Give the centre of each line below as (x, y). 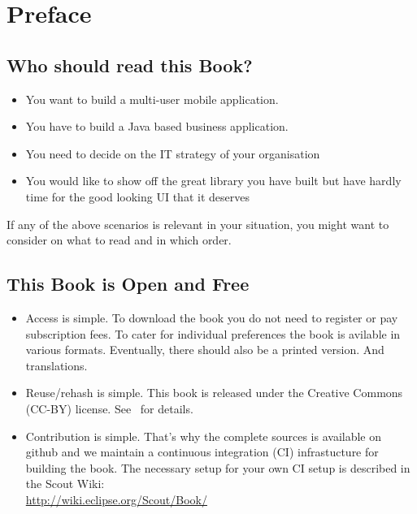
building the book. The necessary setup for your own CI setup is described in (218, 467)
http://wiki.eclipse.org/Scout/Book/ (116, 499)
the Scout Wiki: (65, 484)
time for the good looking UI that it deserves (137, 196)
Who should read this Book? (130, 65)
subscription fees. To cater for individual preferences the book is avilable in (213, 333)
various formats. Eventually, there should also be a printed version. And (205, 350)
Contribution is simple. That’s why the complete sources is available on (204, 436)
